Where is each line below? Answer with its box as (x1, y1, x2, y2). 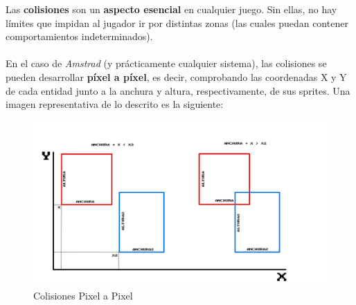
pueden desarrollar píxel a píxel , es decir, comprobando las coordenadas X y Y (6, 69, 347, 84)
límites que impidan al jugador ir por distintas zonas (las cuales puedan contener (6, 15, 348, 30)
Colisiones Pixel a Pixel (33, 288, 133, 302)
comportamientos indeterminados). (6, 29, 153, 44)
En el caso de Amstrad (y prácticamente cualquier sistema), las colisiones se (6, 56, 327, 71)
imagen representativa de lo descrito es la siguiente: (6, 97, 224, 111)
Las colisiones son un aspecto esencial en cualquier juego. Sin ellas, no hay (6, 2, 337, 16)
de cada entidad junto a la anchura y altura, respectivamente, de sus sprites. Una (6, 83, 350, 98)
